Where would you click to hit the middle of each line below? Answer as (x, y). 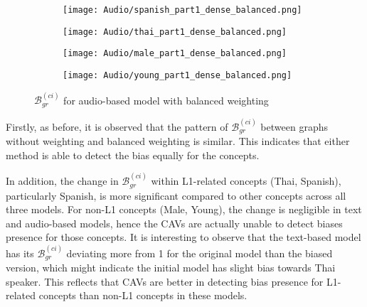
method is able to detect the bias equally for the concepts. (133, 155)
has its (20, 253)
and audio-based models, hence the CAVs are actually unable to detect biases (174, 223)
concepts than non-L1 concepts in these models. (143, 295)
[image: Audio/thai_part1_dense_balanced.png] (175, 32)
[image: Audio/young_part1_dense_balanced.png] (177, 75)
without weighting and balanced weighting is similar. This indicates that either (178, 141)
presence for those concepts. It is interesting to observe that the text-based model (183, 237)
